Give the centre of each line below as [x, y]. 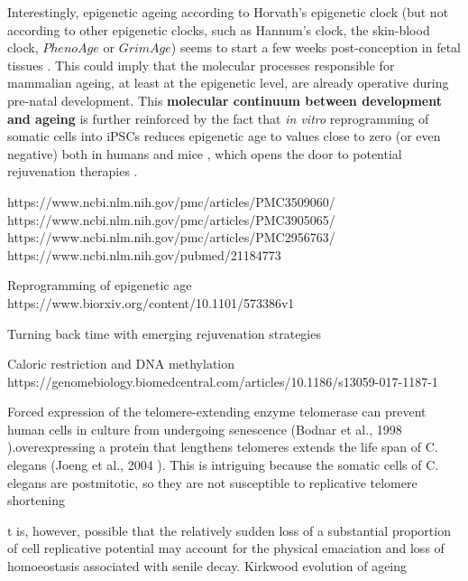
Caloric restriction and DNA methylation [121, 364]
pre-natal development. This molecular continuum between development [225, 100]
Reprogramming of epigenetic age [100, 285]
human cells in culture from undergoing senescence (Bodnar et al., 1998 [205, 429]
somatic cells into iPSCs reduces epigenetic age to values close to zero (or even [224, 136]
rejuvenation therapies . [73, 171]
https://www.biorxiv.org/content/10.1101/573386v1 [151, 302]
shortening [36, 500]
